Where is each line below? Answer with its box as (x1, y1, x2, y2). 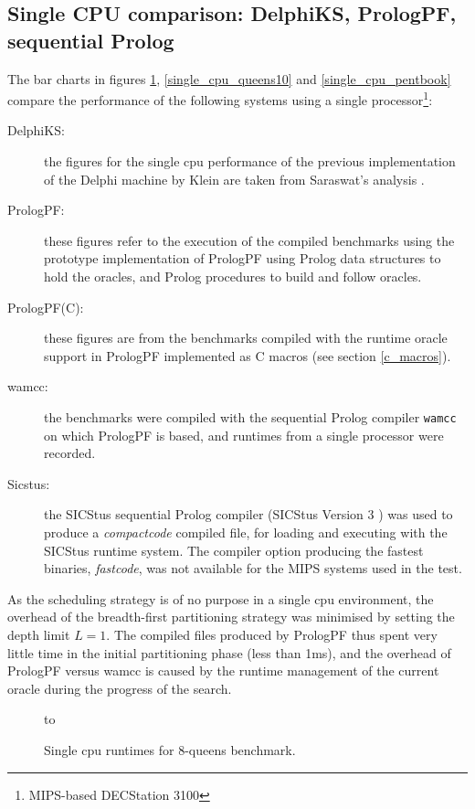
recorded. (44, 443, 96, 463)
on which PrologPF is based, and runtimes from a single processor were (44, 425, 444, 444)
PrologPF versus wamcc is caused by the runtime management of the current (7, 661, 439, 680)
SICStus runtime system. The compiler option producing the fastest (44, 540, 424, 559)
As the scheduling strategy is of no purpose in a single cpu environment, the (7, 589, 434, 608)
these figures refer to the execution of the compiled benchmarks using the (44, 230, 455, 250)
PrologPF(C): (7, 297, 84, 316)
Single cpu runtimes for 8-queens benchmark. (44, 740, 296, 759)
